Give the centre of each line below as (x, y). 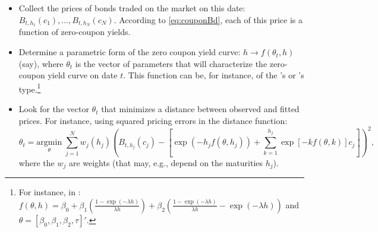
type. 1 (30, 88)
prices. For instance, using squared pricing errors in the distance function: (153, 120)
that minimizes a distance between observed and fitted (200, 109)
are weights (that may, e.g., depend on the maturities (166, 162)
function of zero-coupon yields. (75, 32)
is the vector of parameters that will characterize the (171, 63)
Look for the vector (54, 109)
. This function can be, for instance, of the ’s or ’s (214, 75)
